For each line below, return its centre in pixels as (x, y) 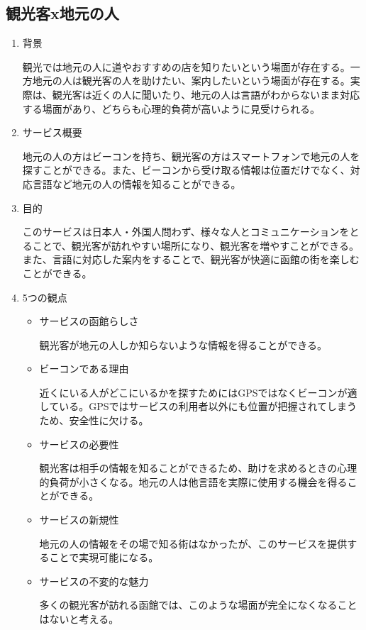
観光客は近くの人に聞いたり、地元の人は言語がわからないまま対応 (206, 94)
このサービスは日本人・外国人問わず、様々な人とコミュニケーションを (186, 232)
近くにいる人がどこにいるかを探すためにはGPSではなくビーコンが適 (198, 392)
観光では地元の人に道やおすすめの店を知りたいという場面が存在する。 (186, 66)
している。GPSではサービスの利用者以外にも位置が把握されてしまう (198, 406)
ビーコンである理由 (84, 369)
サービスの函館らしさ (89, 321)
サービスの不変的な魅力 (94, 581)
